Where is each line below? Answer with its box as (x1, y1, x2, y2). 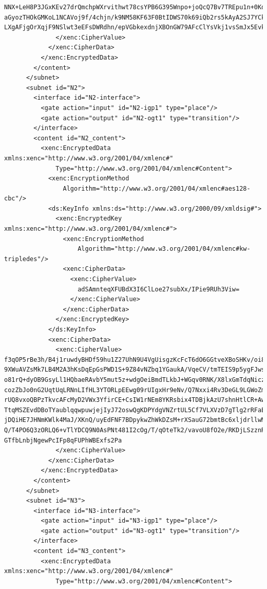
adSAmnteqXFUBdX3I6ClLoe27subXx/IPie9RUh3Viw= (78, 285, 240, 293)
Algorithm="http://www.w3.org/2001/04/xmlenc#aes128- (63, 185, 251, 192)
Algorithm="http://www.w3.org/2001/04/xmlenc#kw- (78, 245, 251, 253)
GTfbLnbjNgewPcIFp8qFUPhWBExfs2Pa (4, 436, 122, 444)
